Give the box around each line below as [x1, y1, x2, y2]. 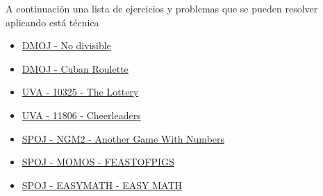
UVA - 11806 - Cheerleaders [22, 107, 141, 122]
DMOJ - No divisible [22, 38, 111, 53]
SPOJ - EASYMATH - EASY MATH [22, 177, 183, 192]
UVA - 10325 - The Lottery [22, 84, 139, 99]
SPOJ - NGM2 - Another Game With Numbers [22, 131, 225, 145]
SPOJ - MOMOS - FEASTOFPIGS [22, 154, 174, 169]
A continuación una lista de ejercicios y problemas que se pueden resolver [6, 1, 318, 15]
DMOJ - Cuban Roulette [22, 61, 129, 75]
